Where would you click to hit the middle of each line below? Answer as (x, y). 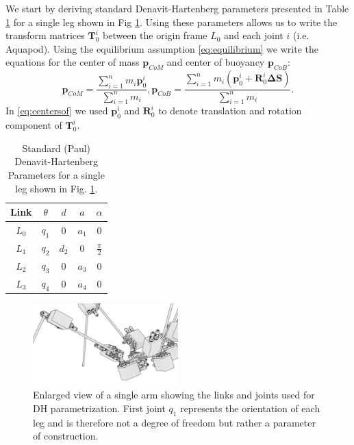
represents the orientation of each (250, 408)
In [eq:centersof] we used (57, 111)
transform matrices (45, 35)
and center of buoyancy (216, 62)
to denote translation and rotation (230, 111)
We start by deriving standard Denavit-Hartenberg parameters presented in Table (177, 8)
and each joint (254, 35)
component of (34, 125)
